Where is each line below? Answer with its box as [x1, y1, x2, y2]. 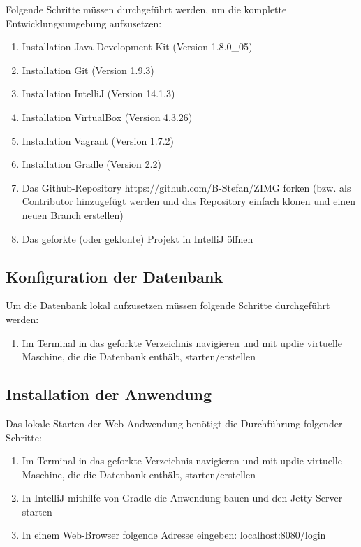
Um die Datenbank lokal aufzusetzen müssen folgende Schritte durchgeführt [6, 298, 330, 313]
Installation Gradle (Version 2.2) [22, 157, 161, 171]
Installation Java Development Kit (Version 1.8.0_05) [22, 39, 253, 54]
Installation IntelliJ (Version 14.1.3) [22, 86, 175, 101]
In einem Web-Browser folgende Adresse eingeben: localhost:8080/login [22, 527, 326, 542]
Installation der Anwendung [6, 383, 212, 405]
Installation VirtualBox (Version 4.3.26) [22, 109, 193, 124]
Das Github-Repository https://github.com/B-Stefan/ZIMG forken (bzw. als [22, 180, 351, 194]
